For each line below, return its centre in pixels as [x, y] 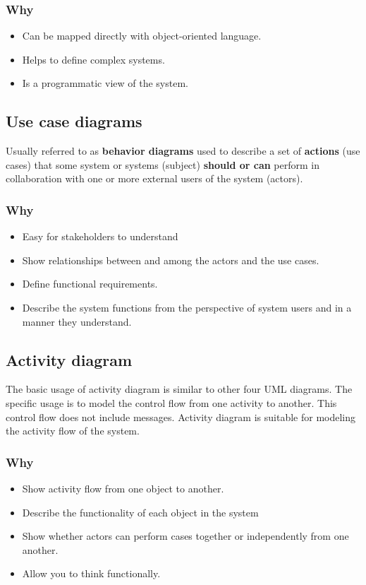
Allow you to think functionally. [91, 573]
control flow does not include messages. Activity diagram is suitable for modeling [181, 416]
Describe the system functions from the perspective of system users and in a [187, 307]
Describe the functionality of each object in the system [140, 512]
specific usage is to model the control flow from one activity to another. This [171, 402]
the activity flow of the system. [73, 431]
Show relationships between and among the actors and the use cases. [171, 260]
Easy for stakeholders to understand [100, 236]
